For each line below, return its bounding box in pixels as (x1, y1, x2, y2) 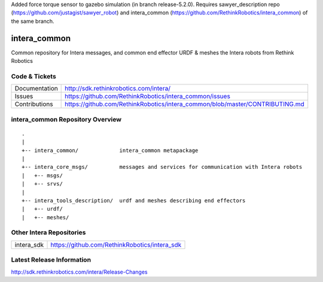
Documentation (14, 84, 58, 93)
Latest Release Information (11, 256, 92, 264)
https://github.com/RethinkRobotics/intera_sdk (50, 240, 182, 248)
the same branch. (11, 17, 54, 25)
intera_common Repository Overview (11, 115, 122, 123)
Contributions (14, 100, 53, 108)
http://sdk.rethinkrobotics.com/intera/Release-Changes (11, 268, 148, 275)
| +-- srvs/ (22, 180, 63, 187)
